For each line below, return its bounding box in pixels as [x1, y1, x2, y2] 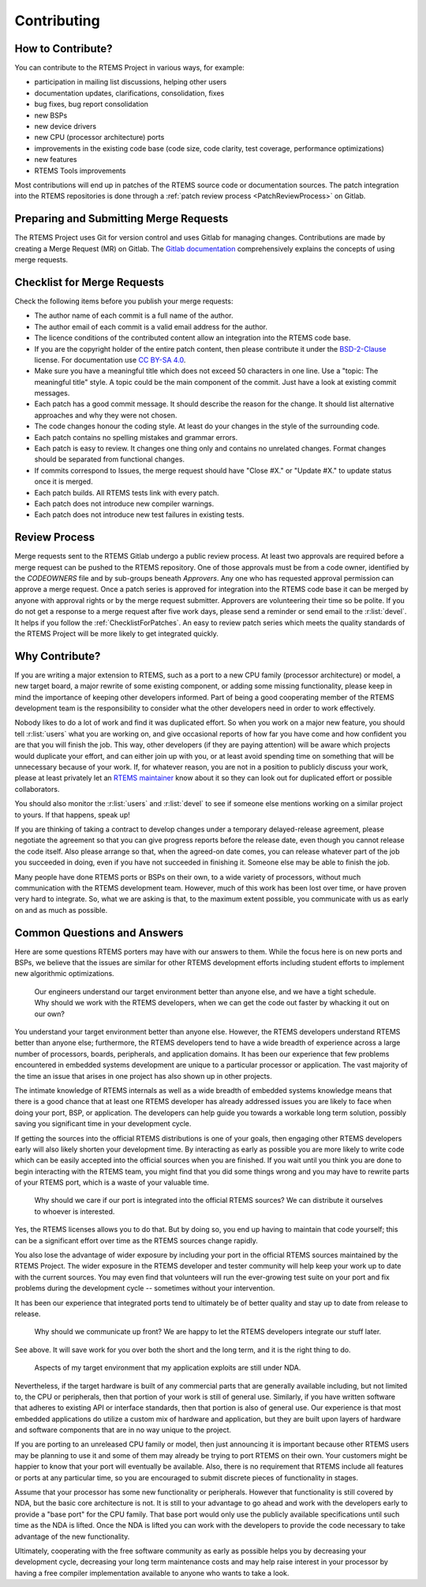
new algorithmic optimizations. [14, 969, 114, 978]
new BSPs [34, 111, 68, 120]
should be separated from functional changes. [34, 454, 185, 464]
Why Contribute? [14, 649, 101, 663]
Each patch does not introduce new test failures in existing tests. [34, 510, 245, 519]
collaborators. [14, 784, 60, 793]
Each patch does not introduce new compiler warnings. [34, 499, 215, 508]
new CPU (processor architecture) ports [34, 133, 165, 142]
